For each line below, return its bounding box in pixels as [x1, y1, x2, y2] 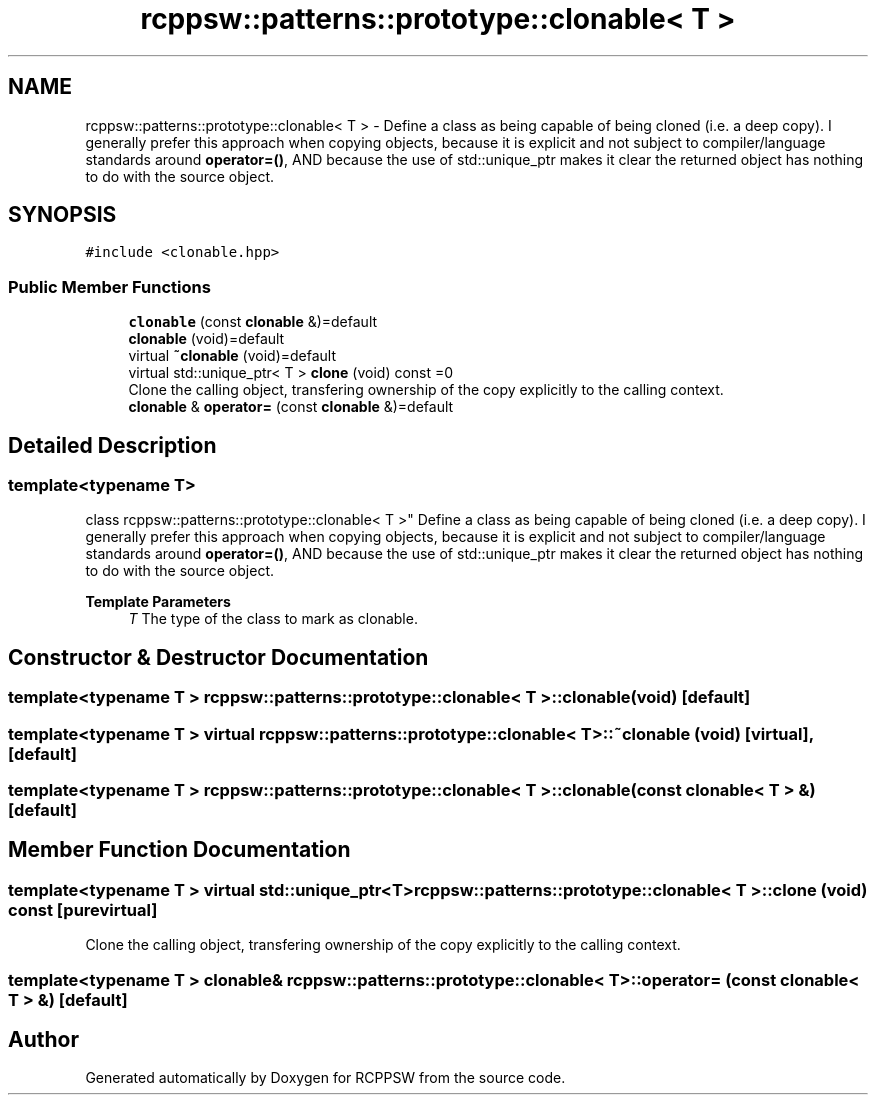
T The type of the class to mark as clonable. [128, 610, 418, 628]
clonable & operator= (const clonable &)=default [128, 398, 454, 416]
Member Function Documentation [8, 837, 351, 863]
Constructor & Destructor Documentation [8, 644, 429, 670]
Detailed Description [8, 432, 217, 458]
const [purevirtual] [8, 899, 158, 920]
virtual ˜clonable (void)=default [128, 347, 337, 365]
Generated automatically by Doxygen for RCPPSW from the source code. [85, 1069, 566, 1087]
